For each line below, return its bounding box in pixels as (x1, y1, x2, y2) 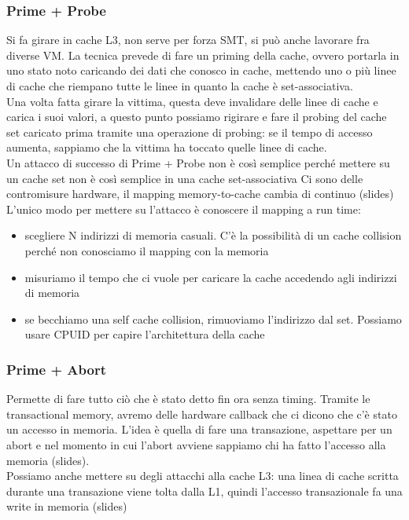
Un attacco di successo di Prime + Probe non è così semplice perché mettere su (6, 154, 390, 170)
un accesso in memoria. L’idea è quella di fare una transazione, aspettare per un (6, 421, 392, 438)
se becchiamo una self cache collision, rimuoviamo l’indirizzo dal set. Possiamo (24, 310, 402, 327)
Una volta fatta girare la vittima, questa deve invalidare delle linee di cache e (6, 93, 378, 109)
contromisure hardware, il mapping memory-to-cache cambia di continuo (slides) (6, 185, 394, 202)
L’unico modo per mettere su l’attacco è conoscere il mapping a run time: (6, 200, 361, 217)
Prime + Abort (6, 359, 106, 379)
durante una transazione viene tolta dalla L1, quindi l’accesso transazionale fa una (6, 482, 403, 499)
